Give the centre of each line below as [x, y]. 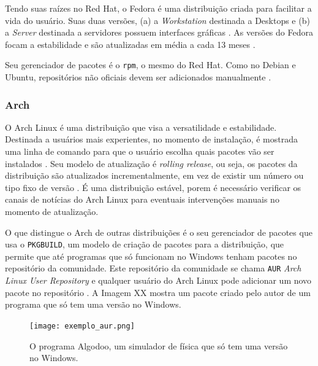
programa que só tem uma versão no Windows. [93, 304]
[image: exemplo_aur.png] [82, 326]
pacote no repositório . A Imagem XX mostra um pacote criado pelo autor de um [158, 292]
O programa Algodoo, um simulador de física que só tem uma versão [159, 345]
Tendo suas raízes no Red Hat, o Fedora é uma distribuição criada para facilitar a [158, 8]
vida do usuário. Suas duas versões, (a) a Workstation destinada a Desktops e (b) [157, 20]
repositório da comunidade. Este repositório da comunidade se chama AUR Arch [153, 268]
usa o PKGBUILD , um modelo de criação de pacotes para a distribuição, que [145, 244]
